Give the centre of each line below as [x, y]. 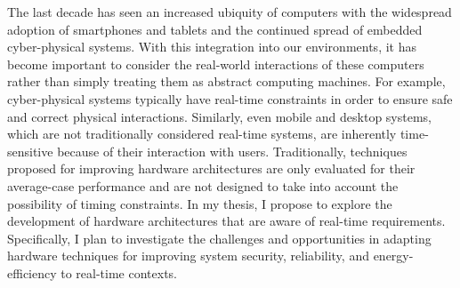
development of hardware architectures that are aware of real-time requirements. [226, 221]
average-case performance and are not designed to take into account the [203, 185]
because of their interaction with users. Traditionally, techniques [232, 151]
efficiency [32, 272]
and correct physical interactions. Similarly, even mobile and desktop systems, [220, 116]
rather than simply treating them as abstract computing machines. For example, [226, 81]
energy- [393, 256]
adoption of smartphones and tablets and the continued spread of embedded [215, 29]
